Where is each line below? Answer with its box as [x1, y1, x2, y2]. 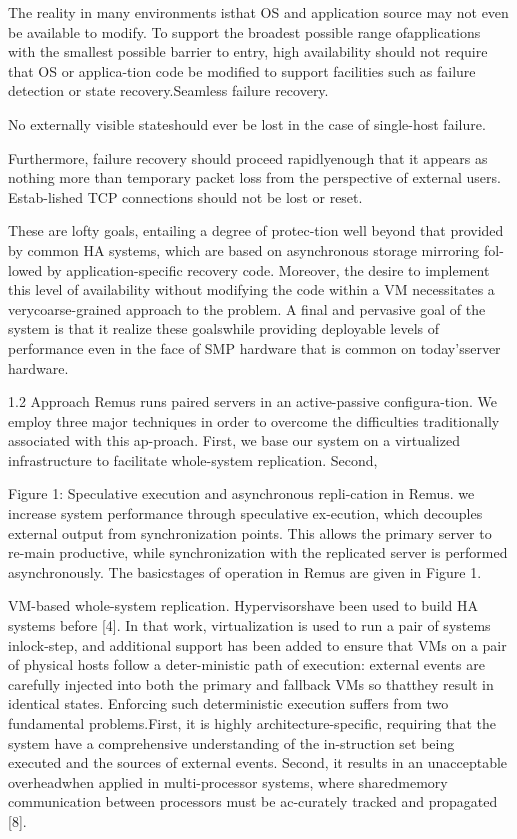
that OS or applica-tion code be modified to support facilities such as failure [8, 60, 476, 81]
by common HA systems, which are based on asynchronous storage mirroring [8, 239, 480, 260]
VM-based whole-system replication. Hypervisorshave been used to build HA [8, 595, 478, 616]
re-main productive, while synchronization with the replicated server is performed [8, 542, 508, 563]
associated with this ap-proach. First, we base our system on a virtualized [8, 430, 460, 451]
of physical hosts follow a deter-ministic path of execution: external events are [8, 654, 485, 675]
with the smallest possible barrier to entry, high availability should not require [8, 41, 488, 62]
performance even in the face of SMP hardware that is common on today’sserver [8, 337, 501, 358]
